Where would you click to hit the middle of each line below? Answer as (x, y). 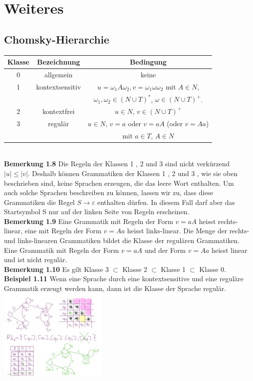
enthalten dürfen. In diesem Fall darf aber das (166, 202)
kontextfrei (58, 111)
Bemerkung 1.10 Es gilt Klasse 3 (56, 269)
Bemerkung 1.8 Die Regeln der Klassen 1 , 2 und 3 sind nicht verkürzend (117, 164)
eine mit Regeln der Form (63, 231)
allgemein (58, 74)
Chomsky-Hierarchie (57, 39)
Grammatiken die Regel (39, 202)
